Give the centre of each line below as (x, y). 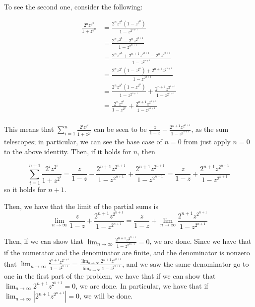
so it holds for (25, 189)
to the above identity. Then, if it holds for (68, 151)
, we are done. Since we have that (200, 241)
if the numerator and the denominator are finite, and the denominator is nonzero (127, 253)
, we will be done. (106, 296)
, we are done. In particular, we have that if (142, 285)
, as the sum (210, 129)
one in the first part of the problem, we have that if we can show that (110, 275)
